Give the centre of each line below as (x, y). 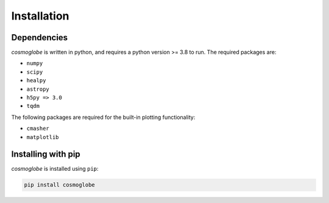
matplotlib (43, 137)
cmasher (38, 129)
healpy (36, 80)
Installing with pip (46, 155)
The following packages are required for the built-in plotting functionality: (103, 117)
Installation (40, 16)
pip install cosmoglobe (60, 185)
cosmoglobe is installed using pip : (55, 169)
